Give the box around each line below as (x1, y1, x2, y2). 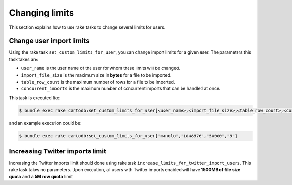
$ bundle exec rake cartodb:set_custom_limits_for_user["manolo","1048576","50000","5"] (19, 133, 238, 138)
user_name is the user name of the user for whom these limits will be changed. (21, 66, 180, 71)
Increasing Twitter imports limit (9, 147, 107, 155)
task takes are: (9, 56, 38, 62)
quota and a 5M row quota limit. (9, 174, 74, 180)
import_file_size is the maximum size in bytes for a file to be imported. (21, 72, 172, 78)
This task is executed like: (9, 95, 61, 101)
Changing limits (9, 7, 74, 18)
